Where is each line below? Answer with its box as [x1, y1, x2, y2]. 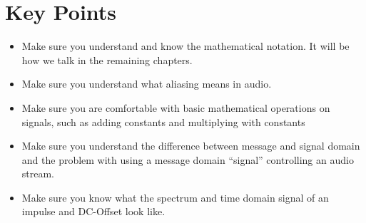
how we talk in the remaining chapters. [21, 52, 193, 67]
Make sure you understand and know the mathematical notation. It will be [21, 38, 350, 53]
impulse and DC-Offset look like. [21, 204, 166, 219]
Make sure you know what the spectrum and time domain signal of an [21, 190, 329, 204]
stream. [21, 166, 55, 181]
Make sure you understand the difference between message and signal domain [21, 138, 360, 153]
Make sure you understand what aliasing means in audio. [21, 76, 272, 91]
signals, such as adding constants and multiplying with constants [21, 114, 305, 129]
